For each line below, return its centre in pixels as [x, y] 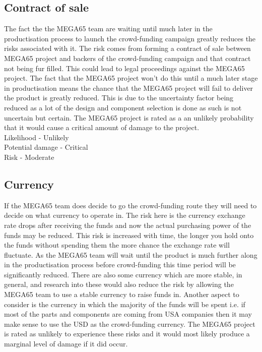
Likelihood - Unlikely [37, 137]
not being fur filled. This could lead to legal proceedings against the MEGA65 [124, 68]
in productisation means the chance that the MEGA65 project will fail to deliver [129, 87]
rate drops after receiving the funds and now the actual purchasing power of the [128, 225]
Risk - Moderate [29, 157]
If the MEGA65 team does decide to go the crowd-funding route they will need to [130, 205]
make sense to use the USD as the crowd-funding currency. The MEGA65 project [130, 324]
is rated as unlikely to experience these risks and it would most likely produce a [127, 334]
